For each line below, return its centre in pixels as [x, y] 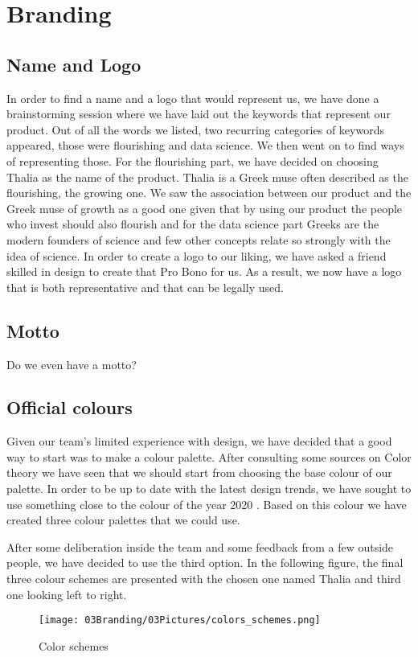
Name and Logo [74, 64]
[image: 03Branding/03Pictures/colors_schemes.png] [180, 620]
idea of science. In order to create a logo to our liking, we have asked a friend [197, 255]
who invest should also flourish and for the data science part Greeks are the [193, 224]
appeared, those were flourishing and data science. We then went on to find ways [205, 145]
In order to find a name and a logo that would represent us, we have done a [193, 98]
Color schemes [74, 645]
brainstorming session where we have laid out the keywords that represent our [199, 114]
